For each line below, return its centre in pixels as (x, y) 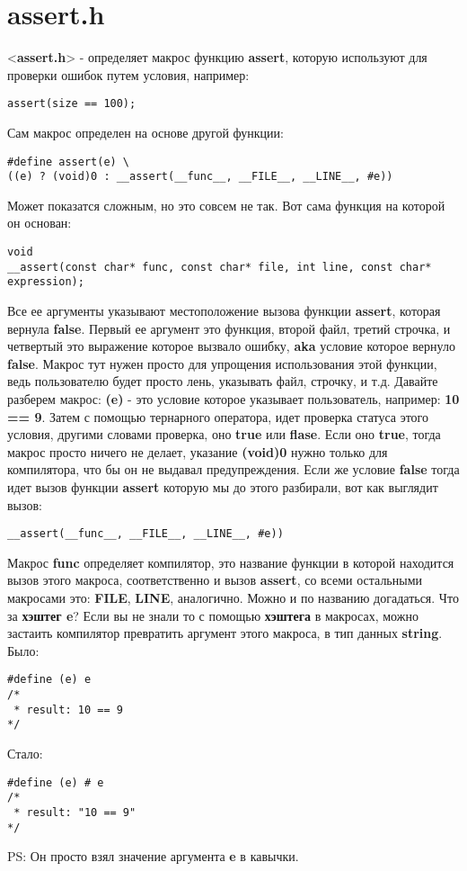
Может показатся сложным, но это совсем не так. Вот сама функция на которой (226, 205)
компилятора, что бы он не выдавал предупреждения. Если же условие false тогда (233, 469)
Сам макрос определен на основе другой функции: (145, 132)
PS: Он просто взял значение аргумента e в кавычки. (153, 856)
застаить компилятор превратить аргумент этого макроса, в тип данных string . (225, 633)
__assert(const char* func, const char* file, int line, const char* (220, 267)
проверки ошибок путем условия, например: (128, 74)
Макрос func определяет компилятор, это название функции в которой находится (231, 562)
